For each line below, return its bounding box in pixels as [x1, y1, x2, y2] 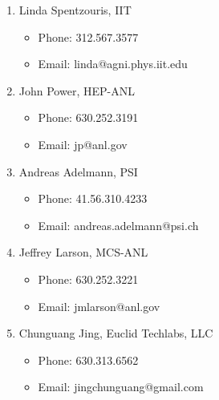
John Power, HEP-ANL [18, 82, 135, 99]
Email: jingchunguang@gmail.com [38, 378, 204, 395]
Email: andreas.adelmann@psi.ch [38, 216, 199, 233]
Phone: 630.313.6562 [38, 351, 139, 368]
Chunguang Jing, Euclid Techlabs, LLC [18, 325, 213, 341]
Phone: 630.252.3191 [38, 109, 139, 126]
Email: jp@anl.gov [38, 135, 128, 152]
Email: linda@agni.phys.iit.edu [38, 55, 188, 72]
